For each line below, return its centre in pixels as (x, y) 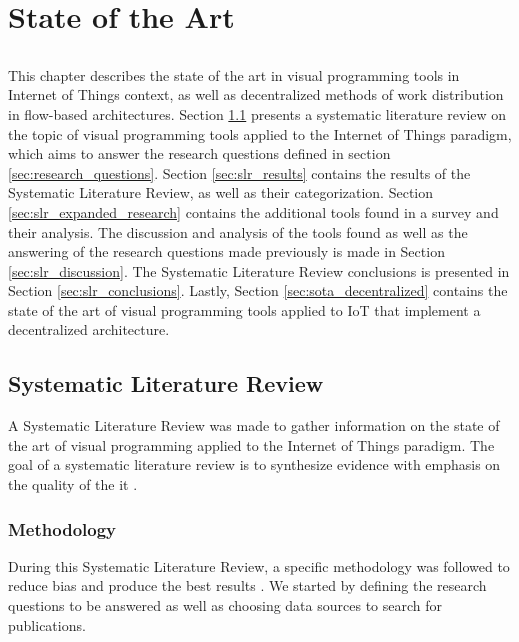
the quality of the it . (73, 484)
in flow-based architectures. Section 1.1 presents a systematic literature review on (257, 113)
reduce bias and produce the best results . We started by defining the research (247, 585)
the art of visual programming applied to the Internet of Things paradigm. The (251, 444)
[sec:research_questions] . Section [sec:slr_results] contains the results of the (239, 172)
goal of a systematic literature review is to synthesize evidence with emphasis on (254, 464)
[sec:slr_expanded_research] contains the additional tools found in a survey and (253, 211)
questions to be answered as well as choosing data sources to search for (225, 605)
